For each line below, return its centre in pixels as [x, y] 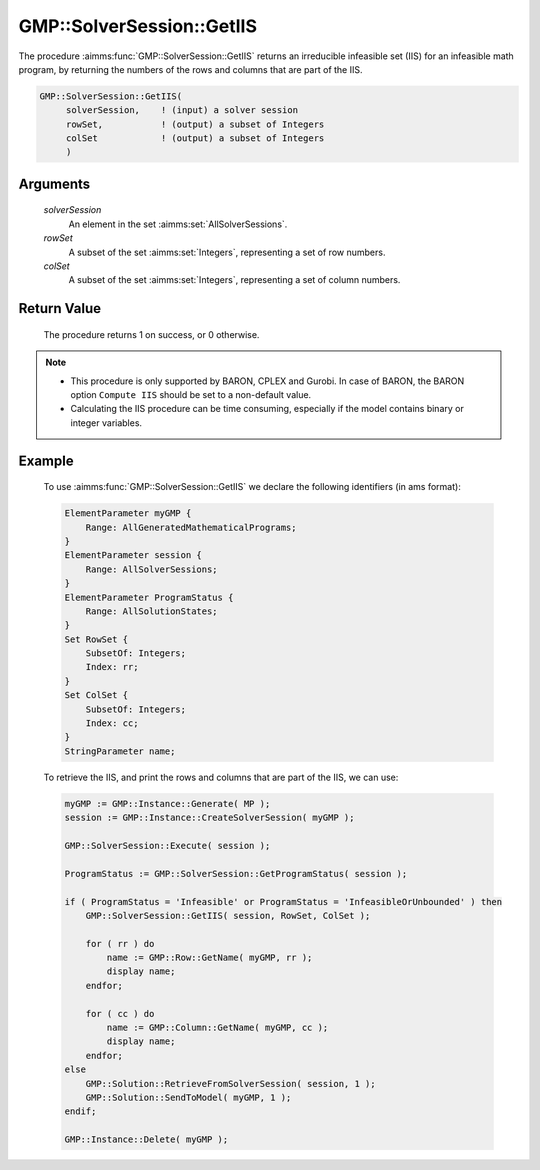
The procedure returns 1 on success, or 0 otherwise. [151, 334]
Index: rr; [112, 667]
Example [46, 460]
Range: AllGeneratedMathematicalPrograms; [191, 527]
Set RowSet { [96, 639]
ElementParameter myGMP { [128, 513]
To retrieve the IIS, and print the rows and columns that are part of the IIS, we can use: [221, 777]
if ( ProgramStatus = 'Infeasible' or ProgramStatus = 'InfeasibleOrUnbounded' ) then [283, 901]
